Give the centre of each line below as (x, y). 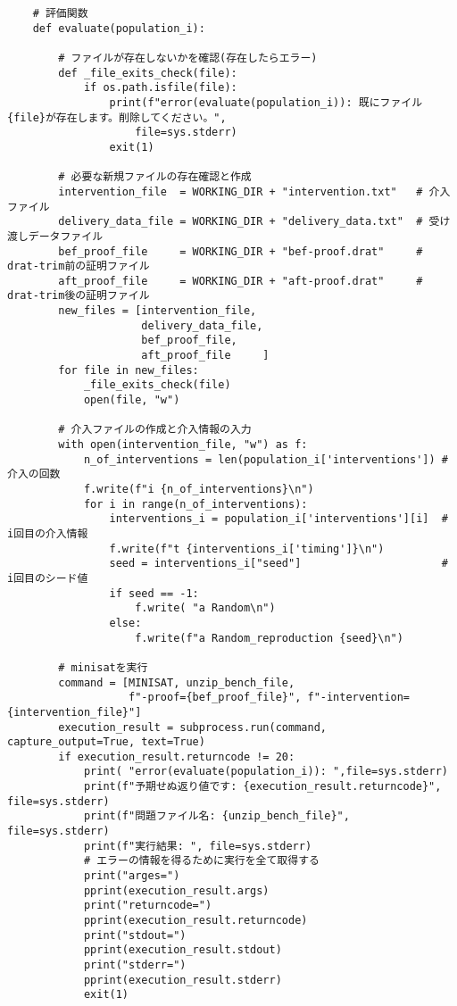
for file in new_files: (129, 370)
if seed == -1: (154, 593)
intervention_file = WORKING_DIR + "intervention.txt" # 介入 (254, 191)
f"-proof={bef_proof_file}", (215, 698)
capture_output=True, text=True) (106, 742)
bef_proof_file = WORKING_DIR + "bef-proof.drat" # (241, 251)
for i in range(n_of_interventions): (195, 504)
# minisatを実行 (103, 667)
